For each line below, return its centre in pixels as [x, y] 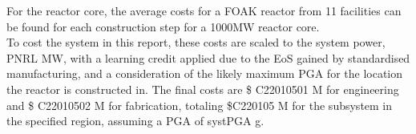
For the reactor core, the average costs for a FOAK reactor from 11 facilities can [204, 10]
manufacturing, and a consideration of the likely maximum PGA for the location [205, 73]
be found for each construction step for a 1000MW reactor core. [163, 26]
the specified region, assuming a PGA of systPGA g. [135, 121]
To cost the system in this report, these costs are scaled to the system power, [196, 42]
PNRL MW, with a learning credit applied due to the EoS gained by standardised [208, 57]
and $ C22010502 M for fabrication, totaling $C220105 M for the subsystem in [200, 105]
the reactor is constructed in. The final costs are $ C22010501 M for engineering [203, 89]
